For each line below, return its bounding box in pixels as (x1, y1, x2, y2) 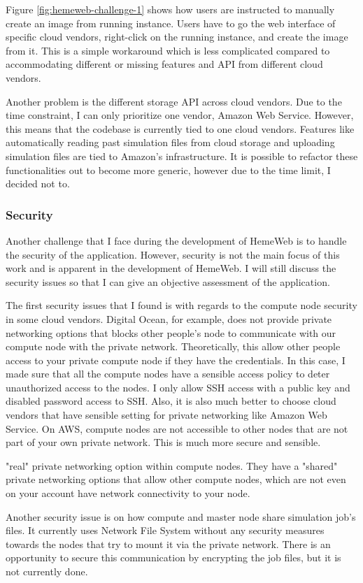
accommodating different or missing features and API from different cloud (6, 57, 323, 71)
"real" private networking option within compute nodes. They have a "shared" (6, 458, 338, 473)
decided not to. (6, 176, 70, 191)
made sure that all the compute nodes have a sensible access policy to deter (6, 366, 330, 381)
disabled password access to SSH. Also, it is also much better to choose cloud (6, 394, 336, 408)
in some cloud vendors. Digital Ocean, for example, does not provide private (6, 311, 332, 326)
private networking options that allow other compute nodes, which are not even (6, 472, 346, 487)
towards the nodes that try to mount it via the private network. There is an (6, 536, 331, 551)
